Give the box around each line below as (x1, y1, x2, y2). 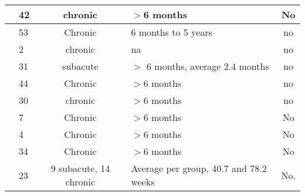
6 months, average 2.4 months (147, 59, 269, 73)
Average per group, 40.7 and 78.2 (131, 161, 267, 175)
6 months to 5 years (131, 25, 212, 39)
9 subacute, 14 (50, 161, 110, 175)
